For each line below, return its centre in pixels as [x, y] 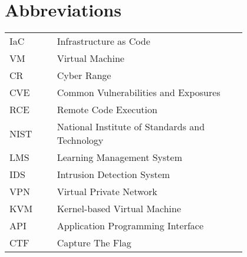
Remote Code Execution [107, 110]
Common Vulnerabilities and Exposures [139, 93]
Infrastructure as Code [103, 41]
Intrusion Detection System [113, 174]
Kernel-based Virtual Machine [119, 209]
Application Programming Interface [130, 226]
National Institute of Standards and [131, 127]
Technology [80, 140]
